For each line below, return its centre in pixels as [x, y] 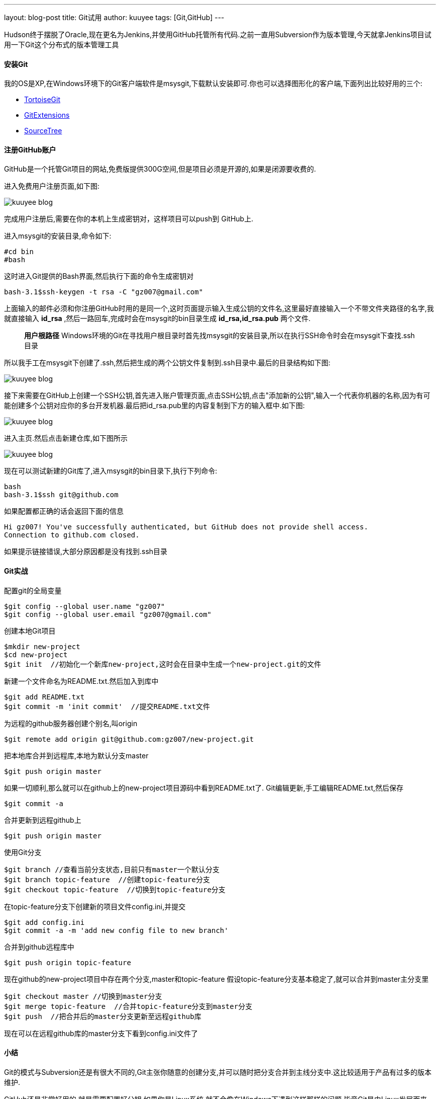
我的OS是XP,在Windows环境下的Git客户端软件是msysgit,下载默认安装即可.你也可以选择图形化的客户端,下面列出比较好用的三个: [213, 84]
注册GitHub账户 [30, 149]
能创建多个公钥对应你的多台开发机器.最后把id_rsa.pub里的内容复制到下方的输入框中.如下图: [154, 406]
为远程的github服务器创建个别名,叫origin [71, 723]
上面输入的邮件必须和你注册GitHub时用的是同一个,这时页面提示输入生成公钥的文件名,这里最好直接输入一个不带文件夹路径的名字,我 [219, 308]
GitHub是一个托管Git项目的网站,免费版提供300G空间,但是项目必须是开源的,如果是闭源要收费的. [160, 169]
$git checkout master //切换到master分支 [83, 996]
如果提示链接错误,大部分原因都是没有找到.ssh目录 [86, 552]
